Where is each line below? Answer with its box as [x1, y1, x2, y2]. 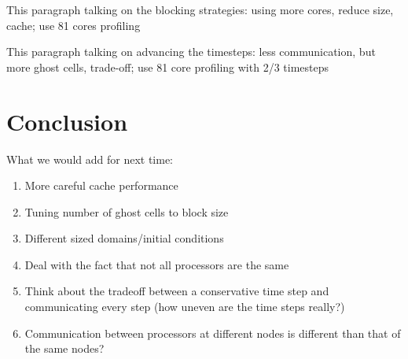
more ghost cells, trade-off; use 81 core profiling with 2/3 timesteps [6, 58, 329, 75]
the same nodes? [24, 340, 105, 357]
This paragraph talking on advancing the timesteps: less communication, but [6, 43, 376, 60]
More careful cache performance [24, 177, 178, 194]
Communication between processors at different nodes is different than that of [24, 324, 401, 341]
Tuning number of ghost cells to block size [24, 203, 229, 220]
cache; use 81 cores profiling [6, 17, 141, 33]
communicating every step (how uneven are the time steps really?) [24, 298, 345, 315]
